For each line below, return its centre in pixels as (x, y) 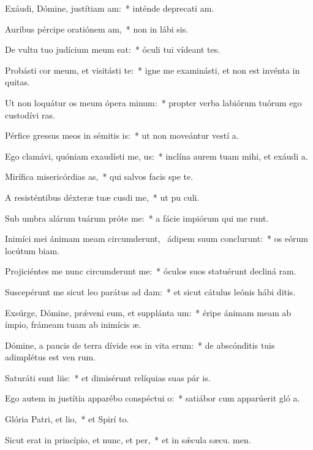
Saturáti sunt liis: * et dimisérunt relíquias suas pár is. (108, 377)
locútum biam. (32, 250)
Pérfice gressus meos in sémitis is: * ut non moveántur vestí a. (122, 135)
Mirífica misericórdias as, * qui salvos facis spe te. (99, 177)
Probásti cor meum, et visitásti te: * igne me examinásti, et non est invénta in (153, 70)
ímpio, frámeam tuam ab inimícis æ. (73, 324)
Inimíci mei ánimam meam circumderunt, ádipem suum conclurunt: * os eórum (156, 239)
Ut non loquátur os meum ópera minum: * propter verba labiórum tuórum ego (153, 102)
